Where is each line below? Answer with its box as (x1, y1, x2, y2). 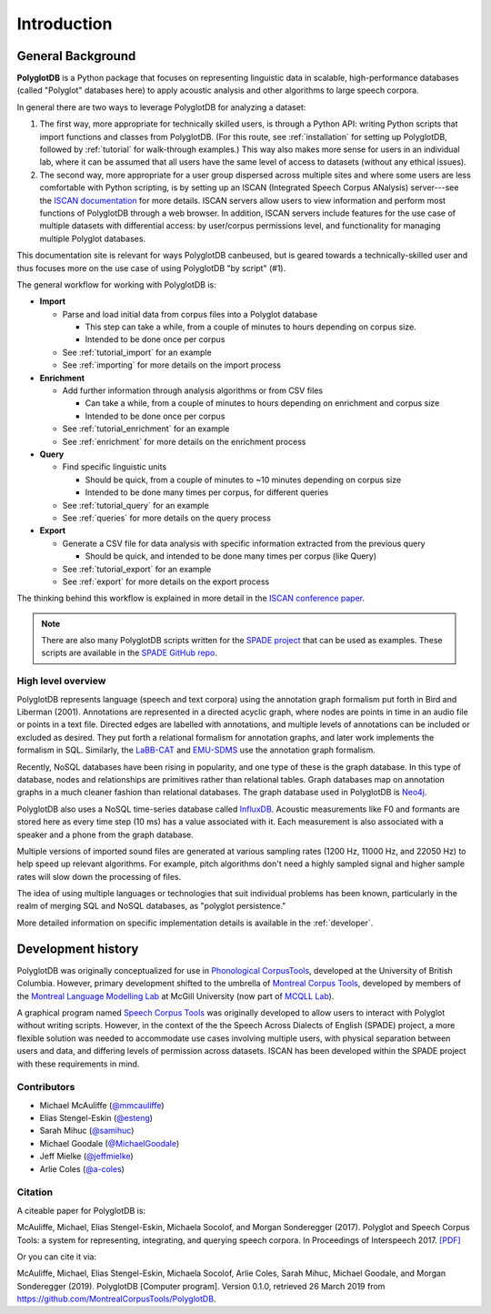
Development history (16, 941, 139, 956)
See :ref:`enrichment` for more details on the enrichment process (62, 436, 306, 447)
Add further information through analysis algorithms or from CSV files (62, 385, 323, 396)
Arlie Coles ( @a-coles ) (39, 1163, 125, 1174)
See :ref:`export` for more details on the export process (62, 576, 270, 587)
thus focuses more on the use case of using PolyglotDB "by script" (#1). (16, 262, 286, 273)
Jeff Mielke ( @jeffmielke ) (39, 1151, 134, 1162)
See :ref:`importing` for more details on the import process (62, 359, 282, 370)
